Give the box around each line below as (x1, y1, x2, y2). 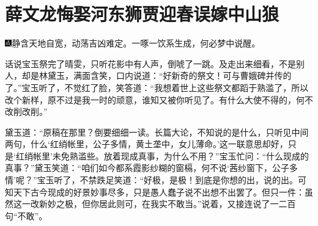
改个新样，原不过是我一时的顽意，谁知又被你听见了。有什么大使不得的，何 (5, 93, 305, 106)
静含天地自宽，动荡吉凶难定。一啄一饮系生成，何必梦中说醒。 (12, 37, 261, 49)
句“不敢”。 (5, 209, 48, 222)
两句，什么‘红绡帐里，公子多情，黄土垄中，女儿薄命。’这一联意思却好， (5, 137, 288, 150)
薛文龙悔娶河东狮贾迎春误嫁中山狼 (5, 1, 279, 26)
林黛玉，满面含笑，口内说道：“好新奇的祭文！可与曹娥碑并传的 (39, 69, 292, 82)
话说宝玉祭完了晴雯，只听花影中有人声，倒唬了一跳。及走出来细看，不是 (5, 57, 296, 70)
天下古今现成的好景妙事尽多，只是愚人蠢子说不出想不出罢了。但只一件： (13, 185, 305, 198)
